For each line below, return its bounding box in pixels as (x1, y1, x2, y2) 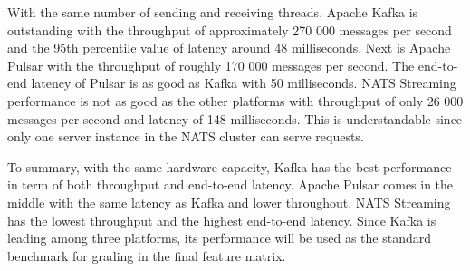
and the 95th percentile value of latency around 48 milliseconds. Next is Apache (7, 38, 451, 57)
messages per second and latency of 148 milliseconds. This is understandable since (7, 109, 463, 128)
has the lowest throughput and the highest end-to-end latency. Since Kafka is (7, 210, 436, 229)
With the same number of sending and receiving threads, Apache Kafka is (7, 3, 418, 21)
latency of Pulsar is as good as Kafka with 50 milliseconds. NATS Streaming (31, 73, 456, 92)
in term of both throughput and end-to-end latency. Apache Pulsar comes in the (7, 175, 454, 194)
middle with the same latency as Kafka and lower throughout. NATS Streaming (7, 192, 451, 211)
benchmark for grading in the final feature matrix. (7, 246, 286, 265)
